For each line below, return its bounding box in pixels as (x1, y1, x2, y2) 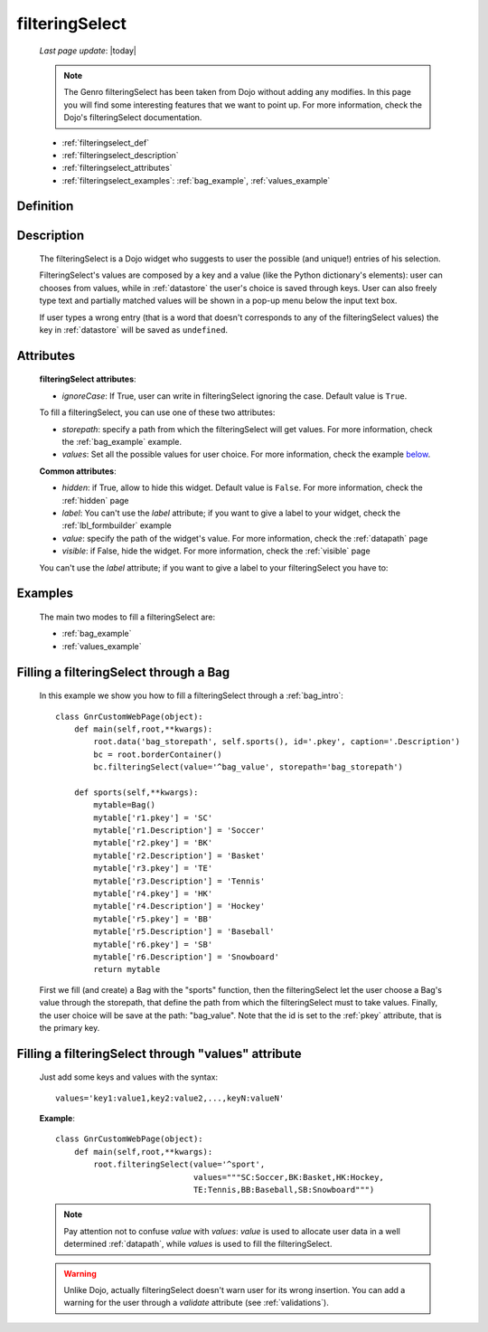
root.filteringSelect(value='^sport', (93, 1159, 266, 1170)
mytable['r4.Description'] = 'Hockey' (93, 901, 266, 912)
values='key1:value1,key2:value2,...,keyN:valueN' (55, 1092, 285, 1103)
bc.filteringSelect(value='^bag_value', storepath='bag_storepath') (93, 762, 404, 772)
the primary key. (39, 1022, 100, 1033)
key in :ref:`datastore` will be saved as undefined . (39, 325, 229, 335)
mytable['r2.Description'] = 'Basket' (93, 850, 266, 861)
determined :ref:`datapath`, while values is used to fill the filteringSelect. (63, 1239, 333, 1250)
